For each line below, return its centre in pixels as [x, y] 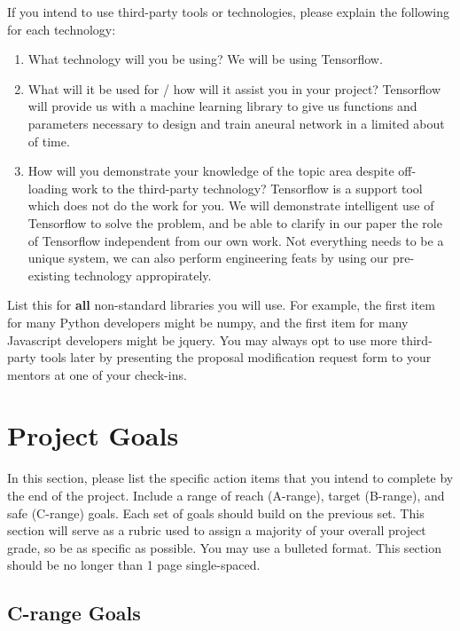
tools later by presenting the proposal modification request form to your [236, 357]
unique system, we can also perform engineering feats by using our [208, 258]
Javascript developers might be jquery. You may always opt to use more [203, 339]
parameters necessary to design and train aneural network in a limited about [236, 123]
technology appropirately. [143, 275]
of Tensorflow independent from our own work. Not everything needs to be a [236, 240]
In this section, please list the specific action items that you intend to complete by [230, 478]
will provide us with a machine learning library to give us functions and [222, 106]
